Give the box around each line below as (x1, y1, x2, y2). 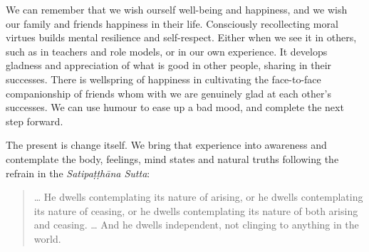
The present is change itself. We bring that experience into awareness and (6, 137, 327, 152)
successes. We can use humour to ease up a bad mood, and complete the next (6, 100, 344, 115)
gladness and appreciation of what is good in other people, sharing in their (6, 58, 332, 73)
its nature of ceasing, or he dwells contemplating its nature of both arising (33, 203, 358, 218)
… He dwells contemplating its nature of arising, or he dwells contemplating (33, 189, 363, 204)
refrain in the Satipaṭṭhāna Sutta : (6, 165, 150, 180)
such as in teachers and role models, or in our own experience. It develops (6, 43, 328, 58)
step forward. (6, 113, 63, 128)
